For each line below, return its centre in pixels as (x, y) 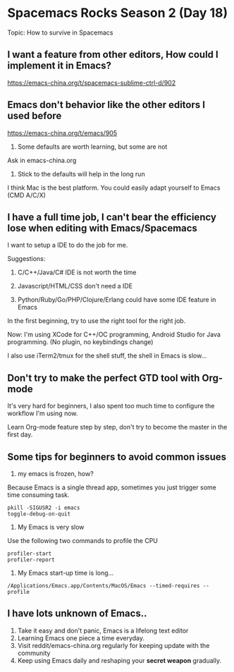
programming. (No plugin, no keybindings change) (80, 342)
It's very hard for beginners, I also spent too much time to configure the (111, 406)
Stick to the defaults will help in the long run (81, 173)
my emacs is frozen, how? (55, 474)
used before (35, 116)
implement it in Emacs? (59, 66)
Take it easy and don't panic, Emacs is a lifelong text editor (103, 630)
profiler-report (31, 560)
